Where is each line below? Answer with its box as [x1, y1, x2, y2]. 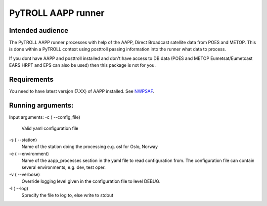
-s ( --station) [9, 137, 37, 143]
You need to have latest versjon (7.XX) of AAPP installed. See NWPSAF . [9, 88, 155, 94]
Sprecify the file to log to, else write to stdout [21, 192, 114, 198]
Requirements [9, 75, 54, 84]
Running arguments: [9, 101, 74, 109]
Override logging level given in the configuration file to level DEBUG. [21, 178, 161, 184]
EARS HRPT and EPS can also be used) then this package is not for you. [9, 62, 156, 68]
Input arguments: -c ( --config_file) [9, 114, 81, 120]
